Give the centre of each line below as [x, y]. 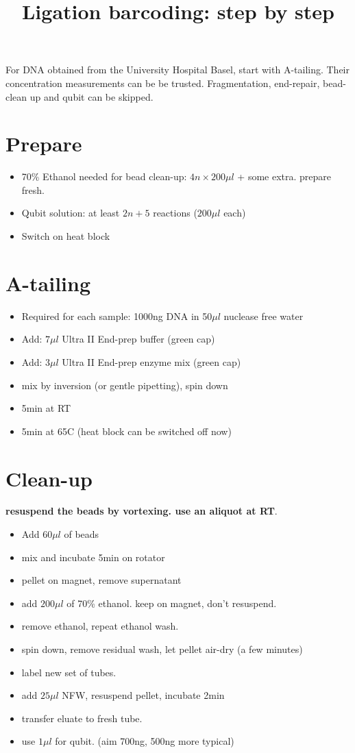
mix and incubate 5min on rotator [93, 557]
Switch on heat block [66, 236]
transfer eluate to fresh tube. [82, 718]
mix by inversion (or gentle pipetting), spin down [125, 385]
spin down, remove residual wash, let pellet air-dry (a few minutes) [162, 649]
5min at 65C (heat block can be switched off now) [126, 431]
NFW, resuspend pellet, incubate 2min [143, 695]
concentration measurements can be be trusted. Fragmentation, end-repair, [163, 83]
